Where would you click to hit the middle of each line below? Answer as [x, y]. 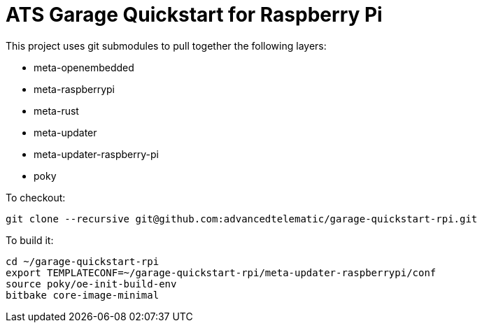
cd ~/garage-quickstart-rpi [83, 261]
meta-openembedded [84, 67]
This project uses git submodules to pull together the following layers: [166, 45]
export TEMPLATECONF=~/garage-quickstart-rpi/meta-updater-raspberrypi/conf [221, 272]
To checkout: [36, 197]
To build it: [30, 240]
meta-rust [56, 110]
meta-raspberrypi [75, 89]
